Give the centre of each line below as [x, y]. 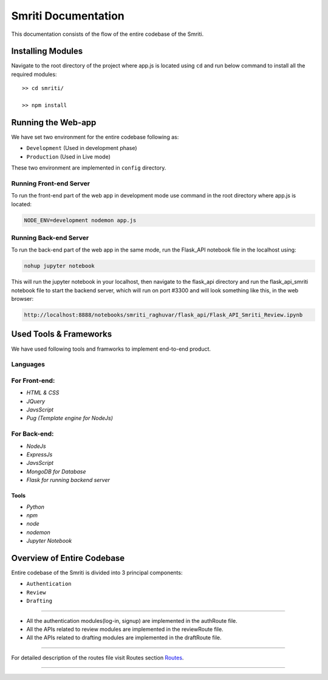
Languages [28, 365]
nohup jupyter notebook [60, 266]
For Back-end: [32, 434]
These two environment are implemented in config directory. [89, 168]
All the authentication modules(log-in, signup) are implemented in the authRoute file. [132, 620]
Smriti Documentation [68, 16]
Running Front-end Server [51, 184]
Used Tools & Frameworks [62, 334]
